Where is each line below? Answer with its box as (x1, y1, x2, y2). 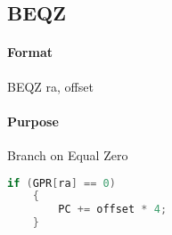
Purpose (7, 111, 59, 130)
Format (7, 43, 53, 61)
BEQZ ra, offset (7, 77, 94, 95)
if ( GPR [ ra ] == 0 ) (7, 176, 116, 190)
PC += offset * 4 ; (58, 203, 168, 216)
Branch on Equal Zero (7, 145, 128, 164)
